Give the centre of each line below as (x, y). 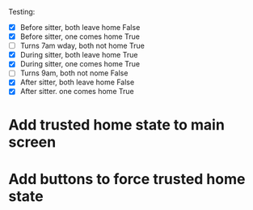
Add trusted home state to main (116, 124)
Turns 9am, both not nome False (74, 73)
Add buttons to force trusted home (127, 179)
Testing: (22, 12)
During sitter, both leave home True (79, 55)
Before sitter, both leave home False (80, 27)
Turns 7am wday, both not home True (82, 46)
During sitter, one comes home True (80, 64)
